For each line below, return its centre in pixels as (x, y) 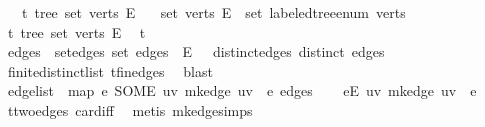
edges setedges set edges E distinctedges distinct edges (196, 51)
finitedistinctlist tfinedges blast (110, 70)
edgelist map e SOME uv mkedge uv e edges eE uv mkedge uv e (242, 90)
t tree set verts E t (76, 31)
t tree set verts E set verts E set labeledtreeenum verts (213, 12)
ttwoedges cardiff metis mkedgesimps (130, 109)
